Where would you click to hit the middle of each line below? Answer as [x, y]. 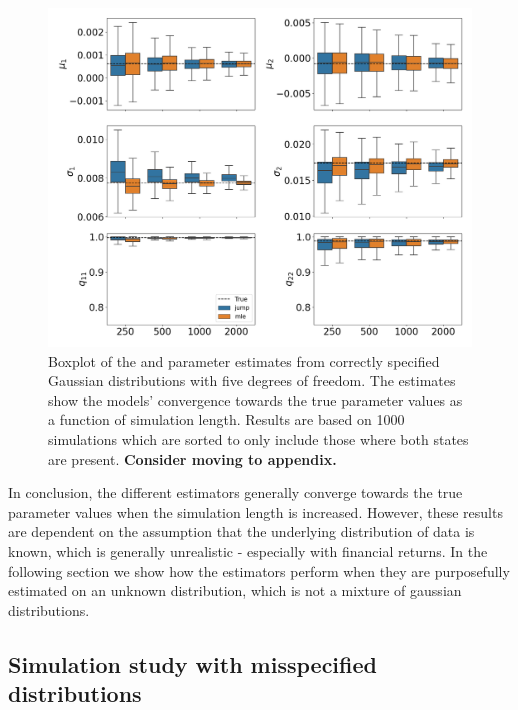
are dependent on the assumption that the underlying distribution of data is [241, 531]
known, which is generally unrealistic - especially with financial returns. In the [248, 551]
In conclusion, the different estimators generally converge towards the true [235, 492]
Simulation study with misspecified [192, 663]
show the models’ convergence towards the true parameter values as [255, 399]
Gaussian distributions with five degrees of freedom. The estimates [252, 380]
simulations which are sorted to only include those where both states [258, 439]
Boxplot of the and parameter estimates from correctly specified [244, 360]
